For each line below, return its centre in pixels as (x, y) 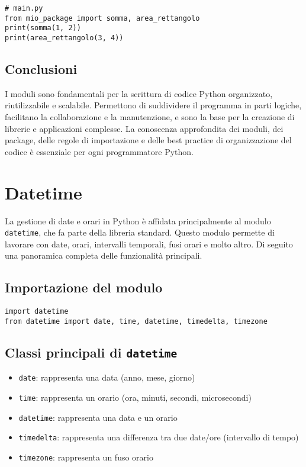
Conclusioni (41, 69)
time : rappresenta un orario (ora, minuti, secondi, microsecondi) (135, 397)
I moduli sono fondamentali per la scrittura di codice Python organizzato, (139, 93)
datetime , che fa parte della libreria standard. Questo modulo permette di (140, 232)
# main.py (24, 8)
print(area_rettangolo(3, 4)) (64, 38)
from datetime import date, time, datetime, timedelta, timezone (136, 321)
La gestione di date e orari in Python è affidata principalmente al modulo (138, 220)
